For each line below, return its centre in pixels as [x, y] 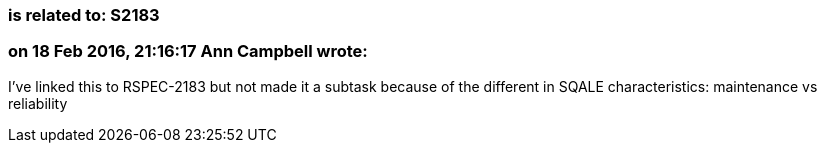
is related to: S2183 [84, 15]
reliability [38, 103]
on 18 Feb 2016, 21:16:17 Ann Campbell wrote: [188, 51]
